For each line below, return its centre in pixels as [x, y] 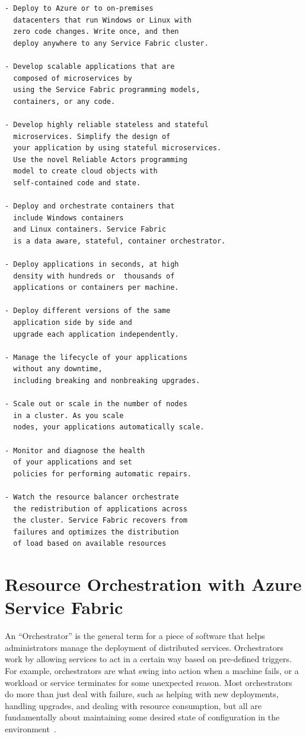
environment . [31, 728]
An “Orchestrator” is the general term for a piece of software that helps [135, 636]
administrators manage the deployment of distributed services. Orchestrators [144, 647]
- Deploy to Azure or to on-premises [79, 8]
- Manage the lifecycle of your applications [96, 357]
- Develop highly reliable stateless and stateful [107, 124]
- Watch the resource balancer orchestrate [92, 497]
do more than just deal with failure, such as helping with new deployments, [142, 694]
